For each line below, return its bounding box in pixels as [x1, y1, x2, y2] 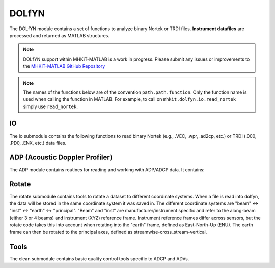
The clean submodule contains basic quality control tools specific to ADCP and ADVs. [9, 255, 189, 262]
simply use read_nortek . [23, 103, 78, 110]
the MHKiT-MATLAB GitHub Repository [23, 63, 105, 69]
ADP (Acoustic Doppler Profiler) [9, 153, 113, 162]
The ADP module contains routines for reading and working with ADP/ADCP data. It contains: [9, 166, 205, 173]
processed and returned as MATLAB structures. [9, 32, 109, 38]
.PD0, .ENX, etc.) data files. [9, 140, 67, 146]
